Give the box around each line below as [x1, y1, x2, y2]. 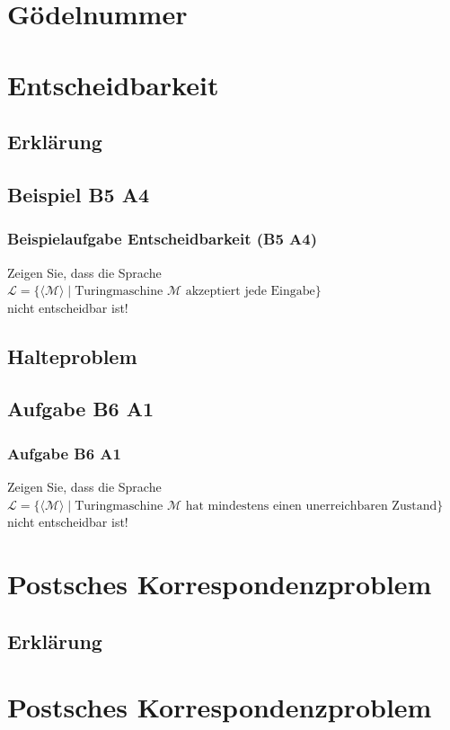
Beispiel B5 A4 [7, 180, 150, 208]
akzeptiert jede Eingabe [185, 285, 315, 298]
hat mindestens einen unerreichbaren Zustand [185, 499, 437, 512]
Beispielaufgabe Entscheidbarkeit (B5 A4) [7, 227, 318, 250]
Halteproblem [7, 342, 137, 369]
